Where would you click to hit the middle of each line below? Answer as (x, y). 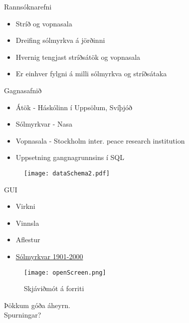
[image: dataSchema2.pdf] (67, 173)
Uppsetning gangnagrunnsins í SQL (70, 157)
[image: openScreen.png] (65, 272)
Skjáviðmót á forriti (54, 288)
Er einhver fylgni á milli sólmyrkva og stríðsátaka (91, 74)
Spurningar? (23, 315)
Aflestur (28, 240)
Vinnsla (27, 223)
